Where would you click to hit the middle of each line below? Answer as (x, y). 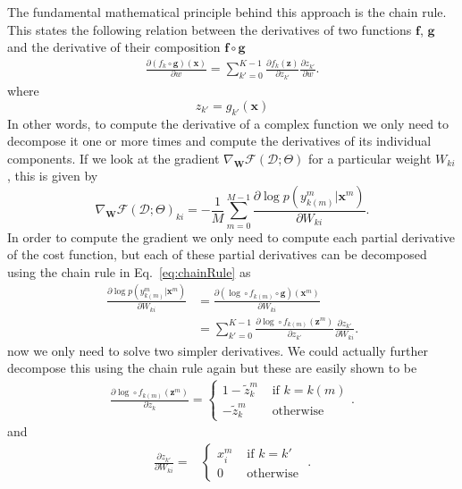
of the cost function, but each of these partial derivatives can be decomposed (217, 254)
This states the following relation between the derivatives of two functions (210, 29)
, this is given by (53, 176)
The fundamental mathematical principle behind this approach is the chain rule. (227, 12)
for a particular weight (370, 158)
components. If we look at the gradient (113, 158)
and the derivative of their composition (114, 47)
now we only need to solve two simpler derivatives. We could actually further (218, 350)
